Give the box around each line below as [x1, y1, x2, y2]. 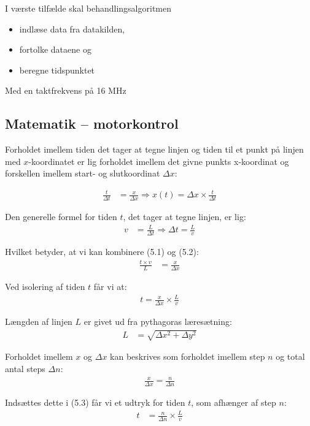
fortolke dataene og [19, 43, 91, 56]
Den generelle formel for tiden [5, 210, 117, 223]
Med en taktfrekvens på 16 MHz [5, 84, 126, 97]
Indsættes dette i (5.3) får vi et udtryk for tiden [5, 395, 185, 408]
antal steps [5, 362, 45, 375]
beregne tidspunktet [19, 63, 95, 76]
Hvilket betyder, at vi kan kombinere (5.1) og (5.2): [5, 245, 199, 258]
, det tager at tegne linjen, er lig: [123, 210, 246, 223]
